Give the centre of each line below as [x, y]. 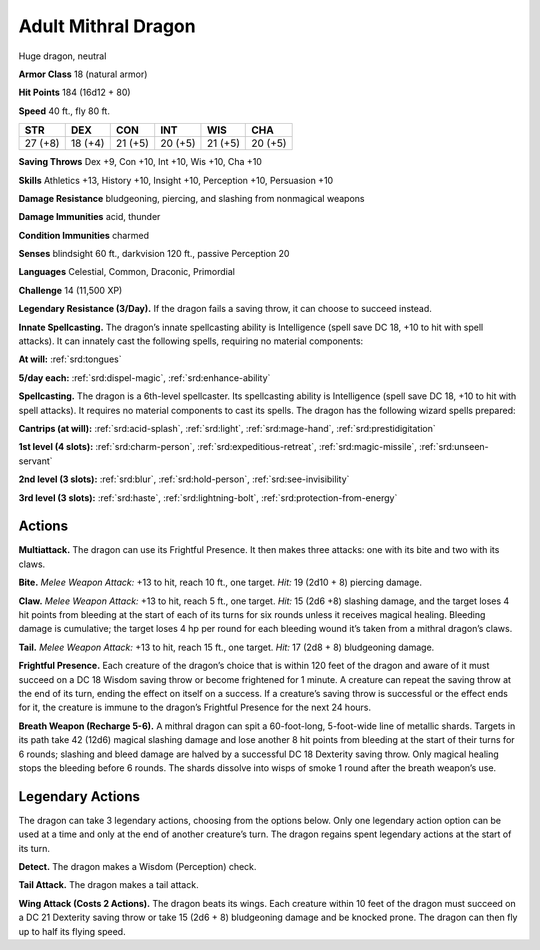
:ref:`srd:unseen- [453, 447]
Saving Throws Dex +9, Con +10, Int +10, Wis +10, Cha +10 [140, 162]
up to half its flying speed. [72, 931]
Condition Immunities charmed [84, 235]
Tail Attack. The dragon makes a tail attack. [108, 885]
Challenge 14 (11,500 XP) [70, 290]
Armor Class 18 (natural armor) [83, 74]
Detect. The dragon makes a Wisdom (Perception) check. [137, 866]
